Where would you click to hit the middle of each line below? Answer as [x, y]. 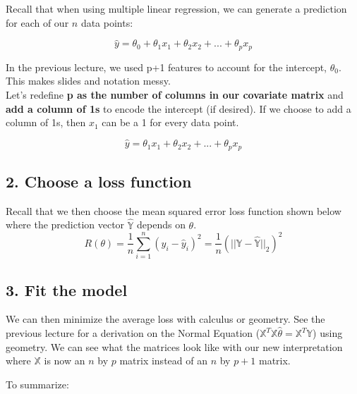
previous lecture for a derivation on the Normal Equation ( [133, 333]
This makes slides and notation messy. [88, 81]
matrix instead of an [163, 361]
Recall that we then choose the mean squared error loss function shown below [174, 210]
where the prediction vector [65, 224]
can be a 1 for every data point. [170, 122]
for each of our [37, 22]
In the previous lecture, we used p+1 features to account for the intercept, [167, 67]
